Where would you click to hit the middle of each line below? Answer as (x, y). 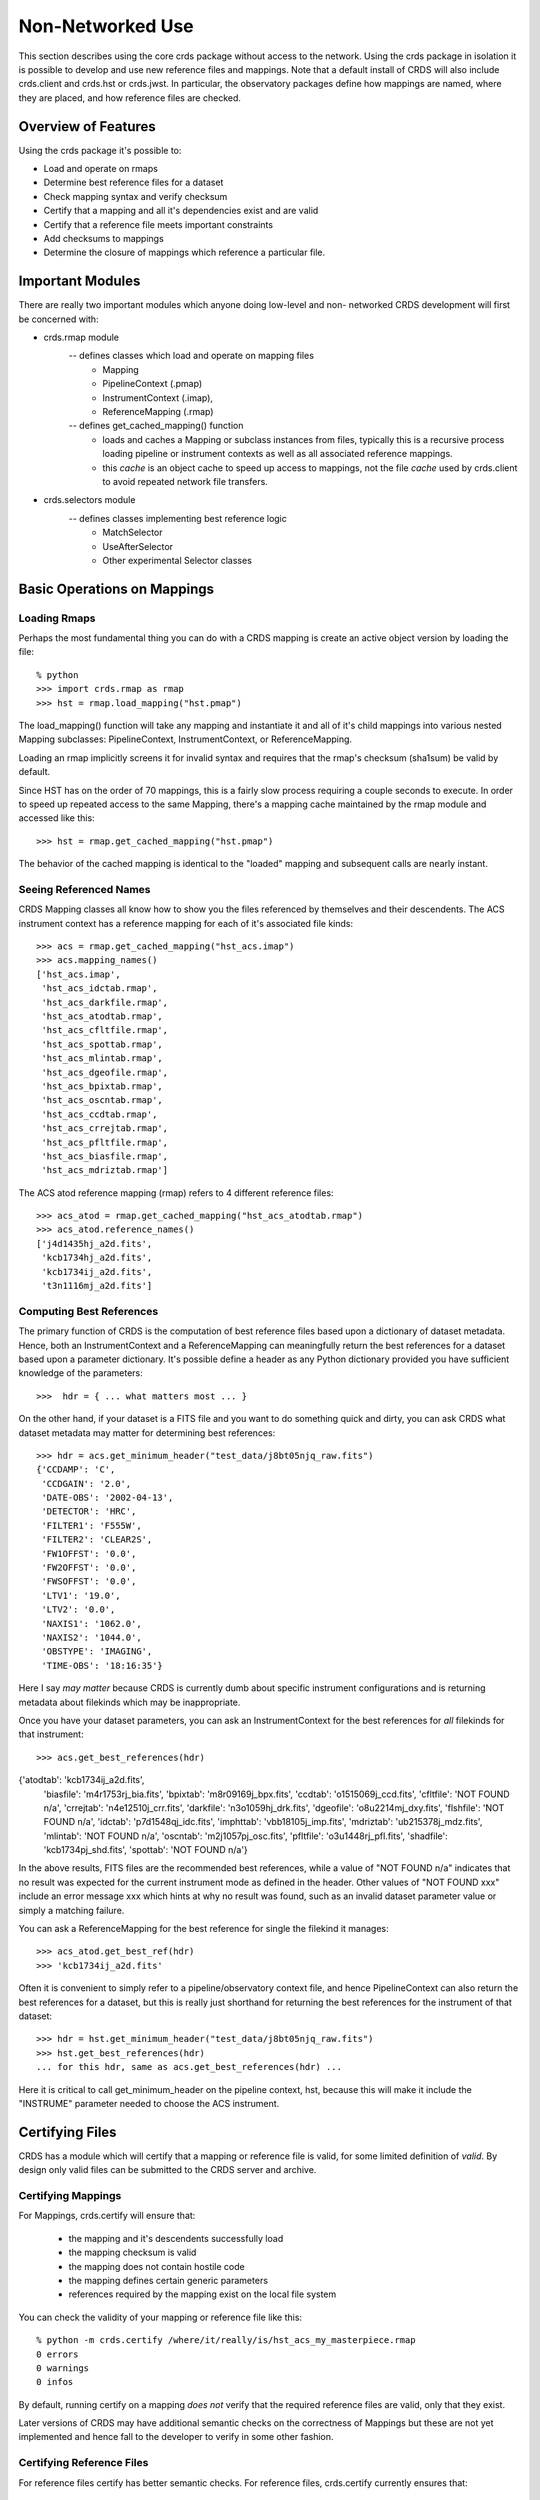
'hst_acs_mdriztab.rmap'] (105, 1170)
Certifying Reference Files (83, 2463)
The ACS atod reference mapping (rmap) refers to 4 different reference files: (176, 1192)
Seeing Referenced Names (84, 889)
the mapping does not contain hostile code (156, 2266)
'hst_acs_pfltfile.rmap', (105, 1142)
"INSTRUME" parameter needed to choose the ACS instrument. (149, 2103)
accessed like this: (56, 818)
